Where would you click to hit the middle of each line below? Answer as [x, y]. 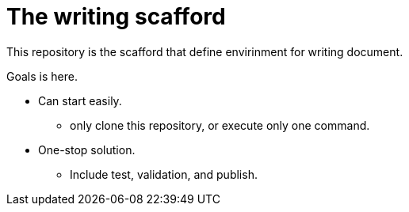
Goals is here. [42, 76]
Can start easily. [80, 100]
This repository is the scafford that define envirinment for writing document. [205, 51]
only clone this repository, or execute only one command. [220, 125]
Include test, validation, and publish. [164, 174]
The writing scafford [116, 17]
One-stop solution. [87, 150]
